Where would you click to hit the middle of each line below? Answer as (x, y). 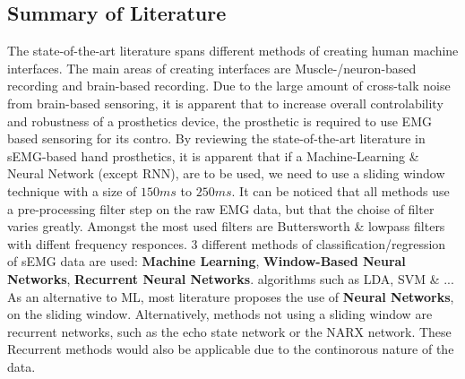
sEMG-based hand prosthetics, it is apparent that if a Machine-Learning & (213, 155)
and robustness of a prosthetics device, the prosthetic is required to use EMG (220, 121)
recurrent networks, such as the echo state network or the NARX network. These (229, 331)
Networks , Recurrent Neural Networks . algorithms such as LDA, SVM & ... (231, 278)
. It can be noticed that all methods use (340, 190)
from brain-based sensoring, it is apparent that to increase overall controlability (225, 103)
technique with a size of (72, 190)
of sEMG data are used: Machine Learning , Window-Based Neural (207, 261)
